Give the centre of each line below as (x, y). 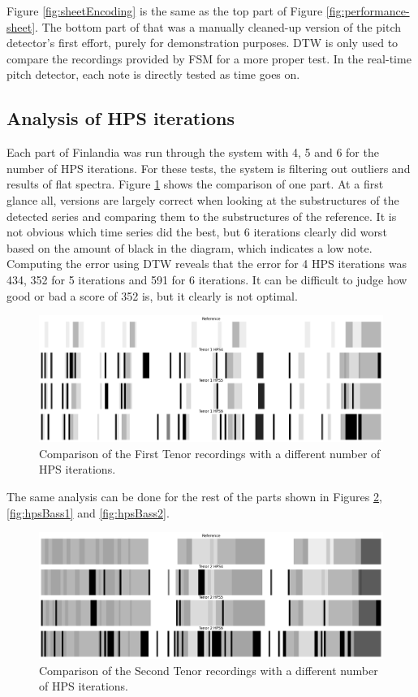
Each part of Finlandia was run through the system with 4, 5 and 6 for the (193, 152)
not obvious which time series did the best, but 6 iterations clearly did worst (197, 232)
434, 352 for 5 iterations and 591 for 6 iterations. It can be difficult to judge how (207, 279)
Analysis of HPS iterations (121, 118)
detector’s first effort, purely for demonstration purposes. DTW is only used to (203, 43)
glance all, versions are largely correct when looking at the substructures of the (203, 199)
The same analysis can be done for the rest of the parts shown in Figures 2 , (194, 496)
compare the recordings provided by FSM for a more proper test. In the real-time (209, 58)
